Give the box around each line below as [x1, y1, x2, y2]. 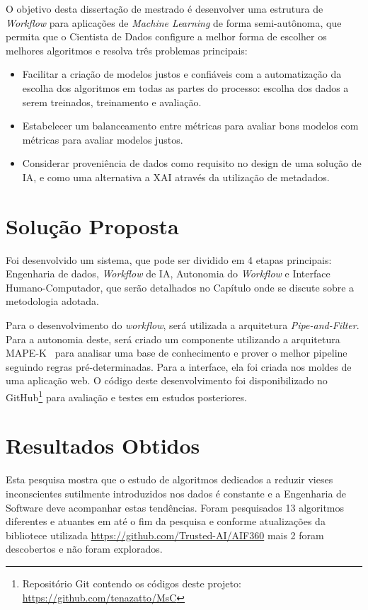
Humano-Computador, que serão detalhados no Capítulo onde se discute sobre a [6, 280, 355, 294]
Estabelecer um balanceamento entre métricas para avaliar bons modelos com [22, 118, 359, 133]
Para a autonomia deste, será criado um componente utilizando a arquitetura [6, 331, 340, 346]
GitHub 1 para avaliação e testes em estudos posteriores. [6, 388, 247, 404]
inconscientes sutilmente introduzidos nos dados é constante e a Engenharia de [6, 485, 347, 500]
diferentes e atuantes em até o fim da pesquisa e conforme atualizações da [6, 514, 326, 529]
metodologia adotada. [6, 294, 99, 309]
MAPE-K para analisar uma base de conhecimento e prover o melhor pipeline [6, 345, 347, 360]
